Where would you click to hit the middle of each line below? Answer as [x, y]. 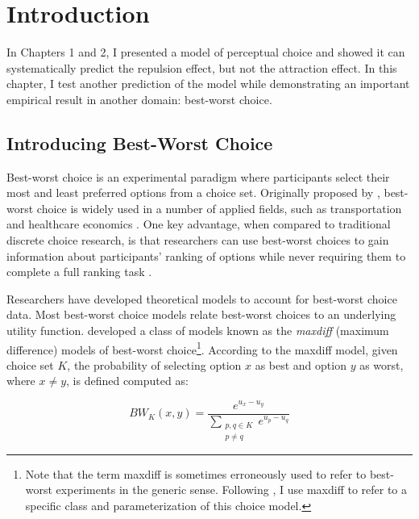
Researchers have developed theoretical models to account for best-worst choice [202, 298]
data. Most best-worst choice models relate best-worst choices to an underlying [201, 314]
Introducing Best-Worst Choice [140, 142]
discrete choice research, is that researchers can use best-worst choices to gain [198, 240]
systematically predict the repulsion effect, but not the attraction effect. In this [202, 67]
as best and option [301, 364]
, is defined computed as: [127, 381]
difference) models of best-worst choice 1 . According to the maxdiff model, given [202, 348]
